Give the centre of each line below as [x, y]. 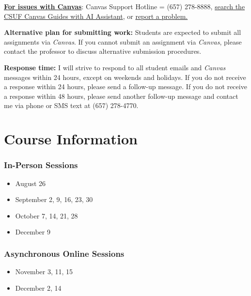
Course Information [71, 139]
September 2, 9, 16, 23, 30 [54, 199]
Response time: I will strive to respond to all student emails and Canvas [115, 67]
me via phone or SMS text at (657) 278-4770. [71, 105]
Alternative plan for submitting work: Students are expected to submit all [123, 32]
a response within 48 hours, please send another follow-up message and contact [121, 96]
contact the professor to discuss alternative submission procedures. [103, 51]
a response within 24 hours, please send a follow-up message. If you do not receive [125, 86]
